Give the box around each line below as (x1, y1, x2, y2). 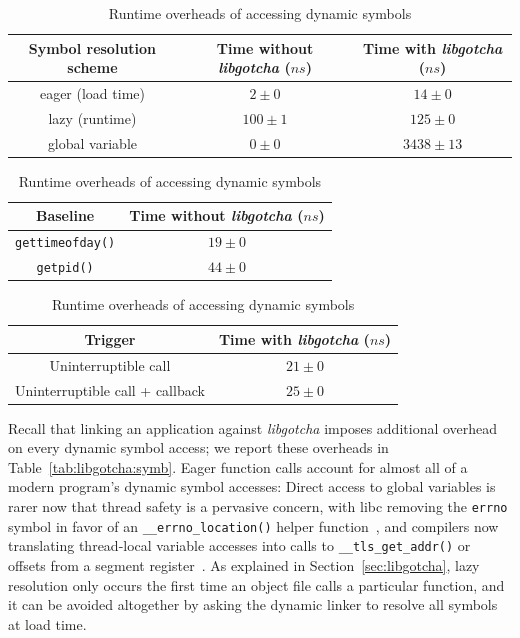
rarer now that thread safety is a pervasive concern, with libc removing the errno (8, 496, 508, 517)
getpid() (36, 261, 94, 276)
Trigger (84, 328, 136, 349)
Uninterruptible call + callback (15, 379, 205, 400)
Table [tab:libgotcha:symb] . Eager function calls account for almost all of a (8, 456, 468, 477)
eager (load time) (39, 83, 145, 104)
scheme (67, 57, 118, 78)
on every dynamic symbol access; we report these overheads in (8, 437, 389, 458)
